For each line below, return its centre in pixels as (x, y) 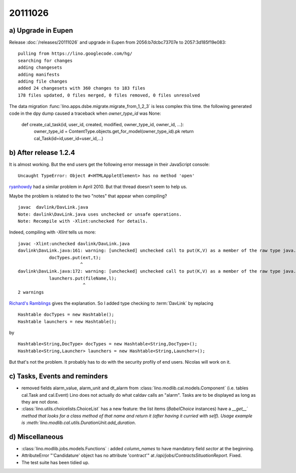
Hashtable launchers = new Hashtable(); (67, 321)
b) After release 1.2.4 (42, 153)
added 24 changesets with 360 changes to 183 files (82, 88)
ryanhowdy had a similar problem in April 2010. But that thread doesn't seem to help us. (98, 187)
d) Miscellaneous (36, 437)
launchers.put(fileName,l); (83, 278)
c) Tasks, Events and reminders (58, 376)
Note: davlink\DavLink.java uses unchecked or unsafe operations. (100, 214)
